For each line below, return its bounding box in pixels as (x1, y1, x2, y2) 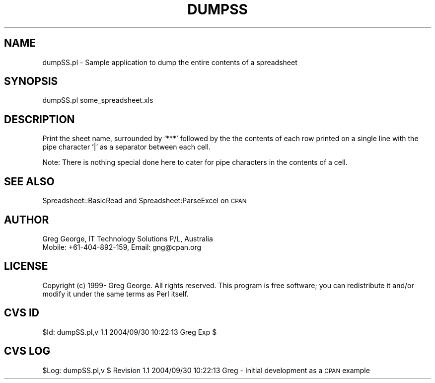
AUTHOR (4, 213, 49, 226)
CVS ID (4, 306, 39, 319)
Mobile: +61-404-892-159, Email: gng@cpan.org (42, 242, 202, 251)
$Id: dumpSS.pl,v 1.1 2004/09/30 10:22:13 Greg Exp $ (42, 327, 217, 336)
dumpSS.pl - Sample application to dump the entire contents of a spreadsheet (42, 58, 297, 67)
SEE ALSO (4, 175, 55, 188)
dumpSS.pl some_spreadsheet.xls (42, 96, 153, 105)
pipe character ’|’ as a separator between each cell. (42, 143, 211, 152)
